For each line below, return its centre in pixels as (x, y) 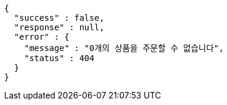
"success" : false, (59, 18)
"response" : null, (59, 27)
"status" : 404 (59, 58)
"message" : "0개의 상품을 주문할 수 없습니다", (124, 48)
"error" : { (42, 37)
